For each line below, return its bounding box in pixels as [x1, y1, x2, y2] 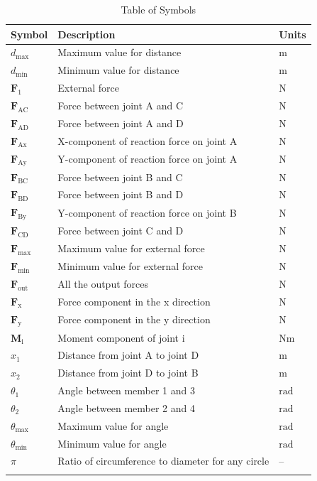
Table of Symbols [121, 2, 196, 16]
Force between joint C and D [57, 223, 184, 238]
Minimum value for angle [57, 436, 167, 450]
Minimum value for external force [57, 258, 204, 273]
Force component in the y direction [57, 312, 211, 327]
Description [57, 26, 116, 41]
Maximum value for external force [57, 241, 205, 256]
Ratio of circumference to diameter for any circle [57, 453, 269, 468]
